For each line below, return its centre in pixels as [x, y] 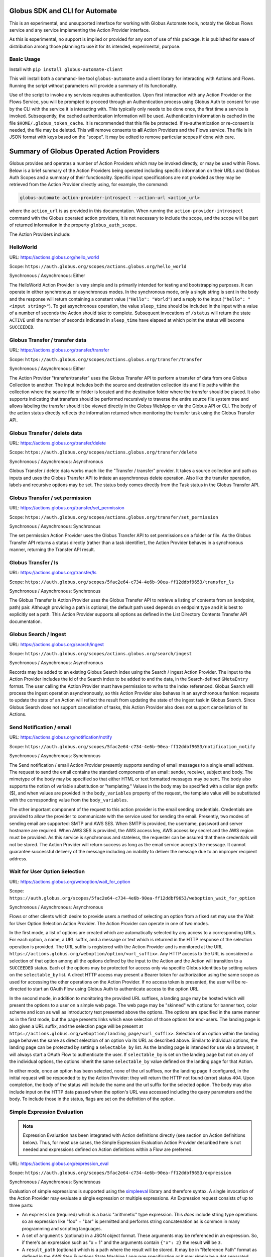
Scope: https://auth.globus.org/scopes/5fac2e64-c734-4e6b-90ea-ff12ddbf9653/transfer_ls [122, 582]
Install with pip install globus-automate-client [66, 69]
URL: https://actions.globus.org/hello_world [54, 257]
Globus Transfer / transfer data [48, 340]
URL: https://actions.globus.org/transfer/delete [58, 443]
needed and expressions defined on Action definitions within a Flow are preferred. [108, 1149]
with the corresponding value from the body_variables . [69, 800]
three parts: [21, 1205]
